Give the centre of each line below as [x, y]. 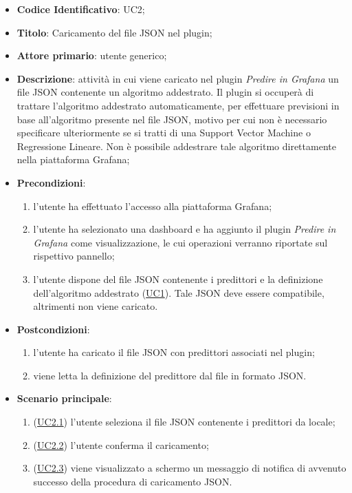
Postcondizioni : [53, 329]
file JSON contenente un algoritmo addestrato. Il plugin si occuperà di [165, 92]
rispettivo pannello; [74, 256]
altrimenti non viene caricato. [96, 306]
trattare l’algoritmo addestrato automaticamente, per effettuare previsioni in [178, 105]
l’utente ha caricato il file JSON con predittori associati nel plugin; [174, 352]
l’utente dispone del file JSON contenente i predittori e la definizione [178, 279]
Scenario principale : [64, 398]
